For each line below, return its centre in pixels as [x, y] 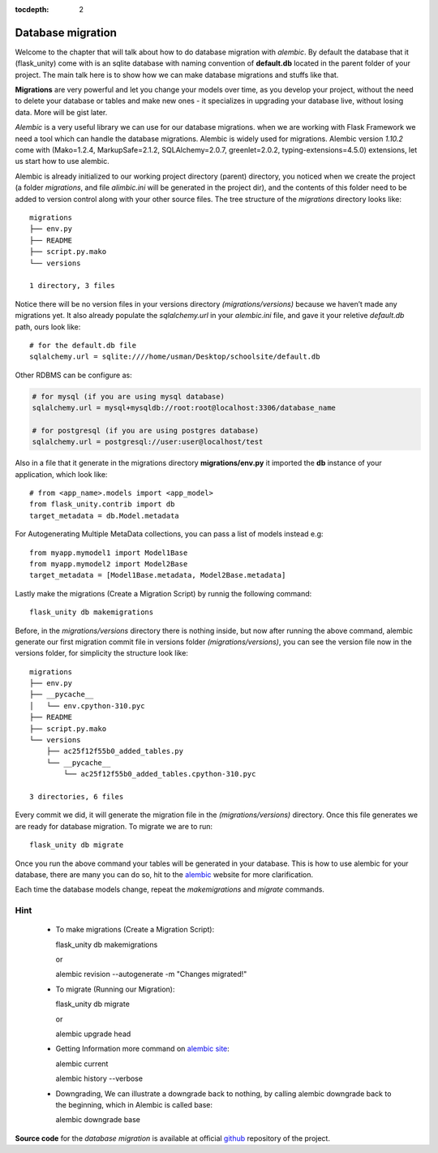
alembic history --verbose [99, 1078]
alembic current [82, 1064]
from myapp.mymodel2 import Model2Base [109, 564]
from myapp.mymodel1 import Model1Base [109, 553]
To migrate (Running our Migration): [115, 989]
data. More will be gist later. [61, 112]
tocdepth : [32, 9]
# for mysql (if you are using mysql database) [128, 396]
